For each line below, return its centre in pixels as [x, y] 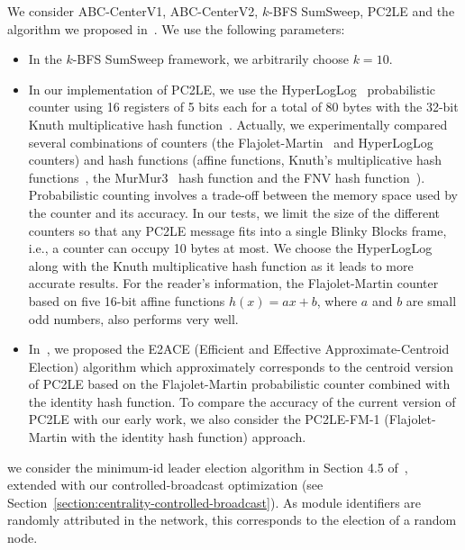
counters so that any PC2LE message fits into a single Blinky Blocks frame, [237, 230]
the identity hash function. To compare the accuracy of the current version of [242, 401]
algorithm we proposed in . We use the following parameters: [176, 28]
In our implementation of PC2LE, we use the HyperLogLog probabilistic [232, 89]
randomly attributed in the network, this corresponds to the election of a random [232, 520]
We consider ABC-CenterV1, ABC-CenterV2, [133, 11]
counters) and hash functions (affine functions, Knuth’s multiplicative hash [235, 160]
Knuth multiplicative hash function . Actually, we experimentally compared [238, 124]
